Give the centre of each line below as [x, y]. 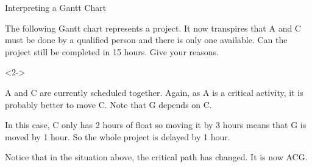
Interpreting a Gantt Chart [56, 7]
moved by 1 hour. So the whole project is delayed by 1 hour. [118, 136]
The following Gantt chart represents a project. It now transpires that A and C [153, 28]
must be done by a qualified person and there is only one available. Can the [146, 40]
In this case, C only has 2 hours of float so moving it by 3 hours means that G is [156, 125]
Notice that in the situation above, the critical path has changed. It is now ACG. [156, 157]
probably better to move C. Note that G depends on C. [108, 104]
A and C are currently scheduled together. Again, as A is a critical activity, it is [154, 92]
